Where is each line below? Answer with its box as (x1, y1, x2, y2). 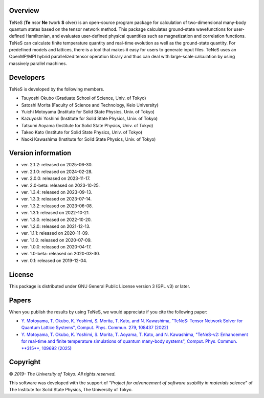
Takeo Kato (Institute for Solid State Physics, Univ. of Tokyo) (21, 130, 143, 135)
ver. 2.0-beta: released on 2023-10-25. (21, 182, 100, 188)
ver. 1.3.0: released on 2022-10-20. (21, 217, 92, 222)
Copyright (9, 358, 41, 366)
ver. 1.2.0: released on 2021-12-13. (21, 223, 90, 229)
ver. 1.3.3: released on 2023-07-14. (21, 196, 92, 202)
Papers (9, 296, 31, 304)
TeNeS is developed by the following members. (9, 86, 105, 92)
